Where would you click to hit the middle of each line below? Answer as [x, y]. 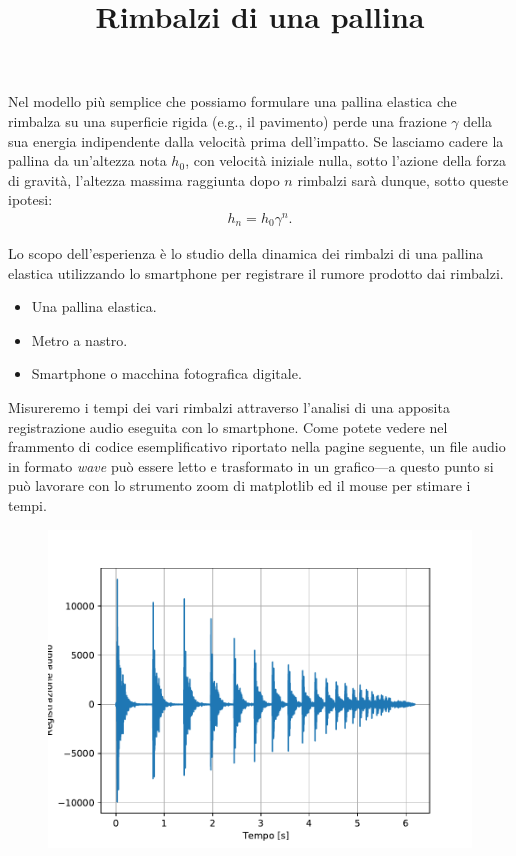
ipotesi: [30, 199]
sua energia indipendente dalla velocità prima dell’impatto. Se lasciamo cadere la [256, 140]
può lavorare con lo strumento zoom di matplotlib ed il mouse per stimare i [239, 485]
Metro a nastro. [79, 339]
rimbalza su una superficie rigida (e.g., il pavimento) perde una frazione [227, 120]
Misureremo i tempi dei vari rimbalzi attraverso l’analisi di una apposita [229, 407]
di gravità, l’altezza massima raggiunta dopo [144, 179]
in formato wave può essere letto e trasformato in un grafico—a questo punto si [251, 465]
